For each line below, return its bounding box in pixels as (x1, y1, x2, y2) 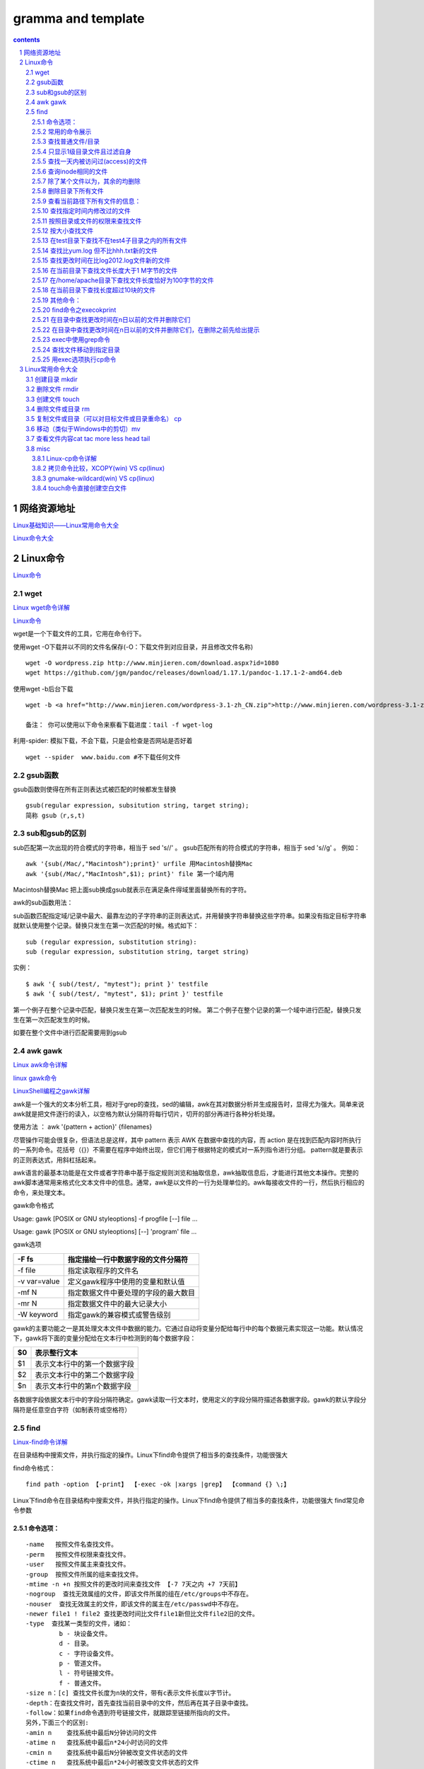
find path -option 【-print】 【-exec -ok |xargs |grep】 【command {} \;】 (25, 1480, 290, 1489)
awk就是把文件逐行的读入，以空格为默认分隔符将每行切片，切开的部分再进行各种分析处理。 (13, 1110, 279, 1118)
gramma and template (13, 11, 145, 26)
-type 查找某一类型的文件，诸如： (25, 1620, 133, 1627)
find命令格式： (13, 1463, 56, 1472)
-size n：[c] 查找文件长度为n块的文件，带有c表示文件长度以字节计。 (25, 1689, 235, 1698)
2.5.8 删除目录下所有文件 (32, 187, 104, 195)
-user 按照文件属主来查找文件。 (25, 1560, 130, 1569)
